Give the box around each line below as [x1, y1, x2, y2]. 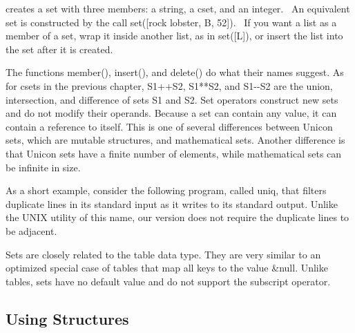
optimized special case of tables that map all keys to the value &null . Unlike [6, 260, 328, 275]
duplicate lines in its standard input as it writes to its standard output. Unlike [6, 196, 338, 211]
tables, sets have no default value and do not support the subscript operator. [6, 274, 331, 288]
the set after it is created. [6, 41, 113, 56]
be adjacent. [6, 223, 57, 238]
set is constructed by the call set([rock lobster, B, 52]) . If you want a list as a [6, 15, 337, 29]
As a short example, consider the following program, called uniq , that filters [6, 183, 327, 198]
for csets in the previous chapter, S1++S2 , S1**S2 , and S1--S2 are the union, [6, 78, 333, 93]
